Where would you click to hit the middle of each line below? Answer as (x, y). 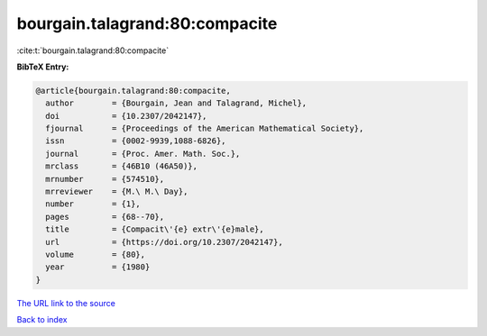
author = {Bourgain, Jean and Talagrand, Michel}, (176, 103)
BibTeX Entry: (43, 67)
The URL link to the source (66, 303)
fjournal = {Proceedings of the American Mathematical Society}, (205, 129)
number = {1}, (93, 204)
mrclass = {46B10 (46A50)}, (122, 166)
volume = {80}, (96, 254)
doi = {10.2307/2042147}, (126, 116)
